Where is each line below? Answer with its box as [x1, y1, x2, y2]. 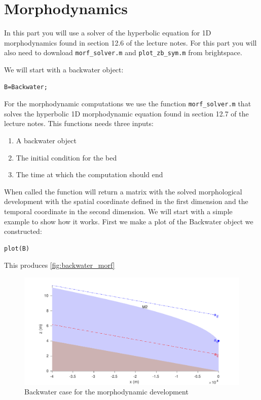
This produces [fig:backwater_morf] [4, 260, 115, 270]
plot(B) [4, 245, 30, 252]
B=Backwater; [4, 83, 48, 91]
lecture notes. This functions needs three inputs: [4, 118, 154, 129]
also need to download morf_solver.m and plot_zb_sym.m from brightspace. [4, 47, 242, 58]
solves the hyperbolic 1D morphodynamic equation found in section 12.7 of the [4, 108, 249, 118]
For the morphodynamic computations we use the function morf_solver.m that [4, 98, 251, 109]
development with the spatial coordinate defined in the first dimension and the [4, 196, 248, 207]
